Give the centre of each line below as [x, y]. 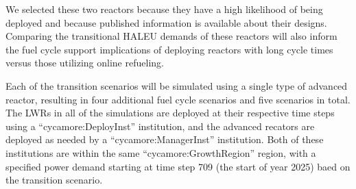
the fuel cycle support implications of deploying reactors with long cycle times [169, 49]
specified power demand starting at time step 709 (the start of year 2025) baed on [178, 166]
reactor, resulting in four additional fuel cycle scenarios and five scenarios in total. [178, 99]
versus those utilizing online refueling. [85, 63]
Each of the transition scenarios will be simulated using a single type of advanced [177, 85]
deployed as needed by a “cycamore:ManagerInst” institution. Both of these [165, 139]
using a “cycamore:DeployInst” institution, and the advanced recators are [160, 126]
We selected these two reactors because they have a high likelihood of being [164, 9]
